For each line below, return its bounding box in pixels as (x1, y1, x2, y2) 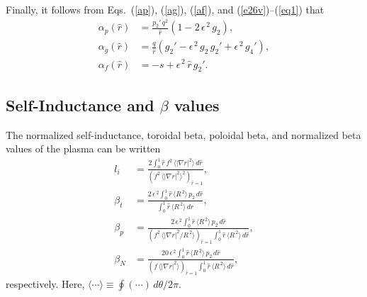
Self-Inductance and (6, 94, 154, 116)
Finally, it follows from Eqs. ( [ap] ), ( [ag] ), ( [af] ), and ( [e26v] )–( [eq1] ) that (6, 2, 324, 16)
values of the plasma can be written (6, 141, 161, 156)
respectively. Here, (6, 276, 85, 291)
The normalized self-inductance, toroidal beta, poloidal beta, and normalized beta (6, 127, 361, 142)
